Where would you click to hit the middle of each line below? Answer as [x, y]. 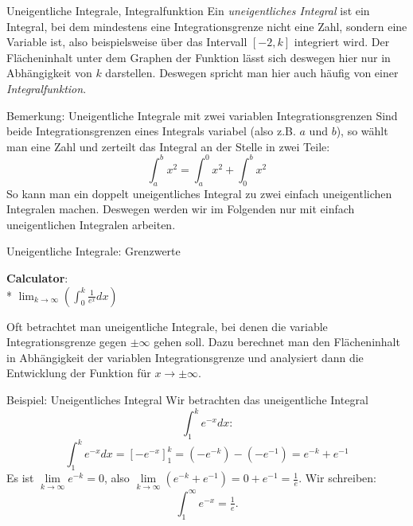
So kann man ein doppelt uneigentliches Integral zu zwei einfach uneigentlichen [199, 193]
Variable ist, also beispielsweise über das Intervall [127, 42]
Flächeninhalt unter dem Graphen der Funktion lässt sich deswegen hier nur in [199, 57]
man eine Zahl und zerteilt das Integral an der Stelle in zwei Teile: [168, 146]
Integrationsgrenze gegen [67, 342]
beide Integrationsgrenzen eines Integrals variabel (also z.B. [151, 131]
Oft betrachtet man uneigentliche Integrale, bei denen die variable [167, 326]
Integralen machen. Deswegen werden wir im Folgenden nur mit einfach [181, 209]
